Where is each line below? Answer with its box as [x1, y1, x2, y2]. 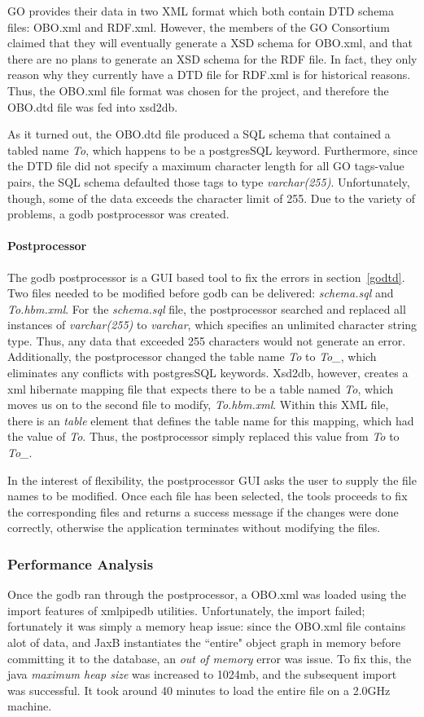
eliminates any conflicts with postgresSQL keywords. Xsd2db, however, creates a [7, 364, 409, 381]
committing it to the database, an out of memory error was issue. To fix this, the [7, 649, 412, 666]
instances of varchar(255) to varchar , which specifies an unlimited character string [7, 316, 417, 333]
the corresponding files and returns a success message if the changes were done [7, 503, 399, 520]
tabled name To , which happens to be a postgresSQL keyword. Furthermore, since [7, 141, 417, 158]
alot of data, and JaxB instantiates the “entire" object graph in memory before [7, 634, 401, 651]
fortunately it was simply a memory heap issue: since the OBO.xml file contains [7, 618, 406, 635]
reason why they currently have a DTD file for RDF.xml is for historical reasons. [7, 66, 411, 83]
